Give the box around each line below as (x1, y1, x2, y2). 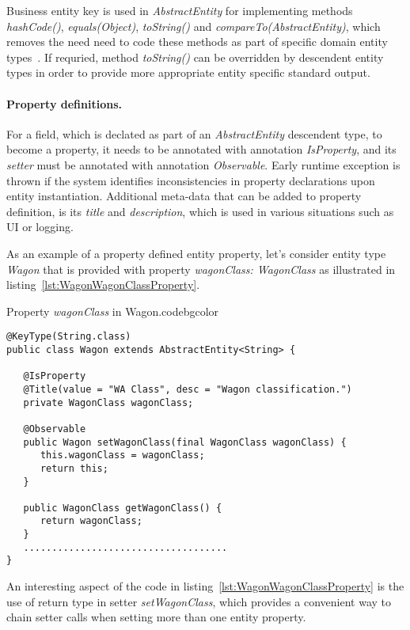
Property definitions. (6, 95, 122, 112)
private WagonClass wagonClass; (23, 397, 194, 408)
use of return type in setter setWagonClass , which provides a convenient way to (6, 593, 392, 609)
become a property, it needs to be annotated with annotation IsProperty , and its (6, 141, 397, 157)
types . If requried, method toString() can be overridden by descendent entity (6, 48, 384, 65)
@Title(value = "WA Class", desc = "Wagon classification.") (23, 383, 352, 395)
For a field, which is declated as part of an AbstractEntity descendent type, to (6, 125, 382, 142)
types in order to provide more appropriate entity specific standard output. (6, 64, 370, 81)
